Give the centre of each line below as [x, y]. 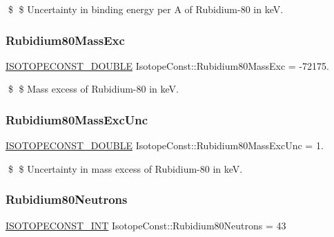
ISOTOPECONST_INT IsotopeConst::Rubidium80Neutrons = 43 [146, 225]
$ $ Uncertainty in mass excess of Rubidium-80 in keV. [125, 168]
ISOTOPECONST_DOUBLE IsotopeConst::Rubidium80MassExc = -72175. [167, 65]
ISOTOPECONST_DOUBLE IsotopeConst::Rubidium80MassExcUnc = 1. [165, 145]
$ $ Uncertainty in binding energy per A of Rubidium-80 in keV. [146, 9]
